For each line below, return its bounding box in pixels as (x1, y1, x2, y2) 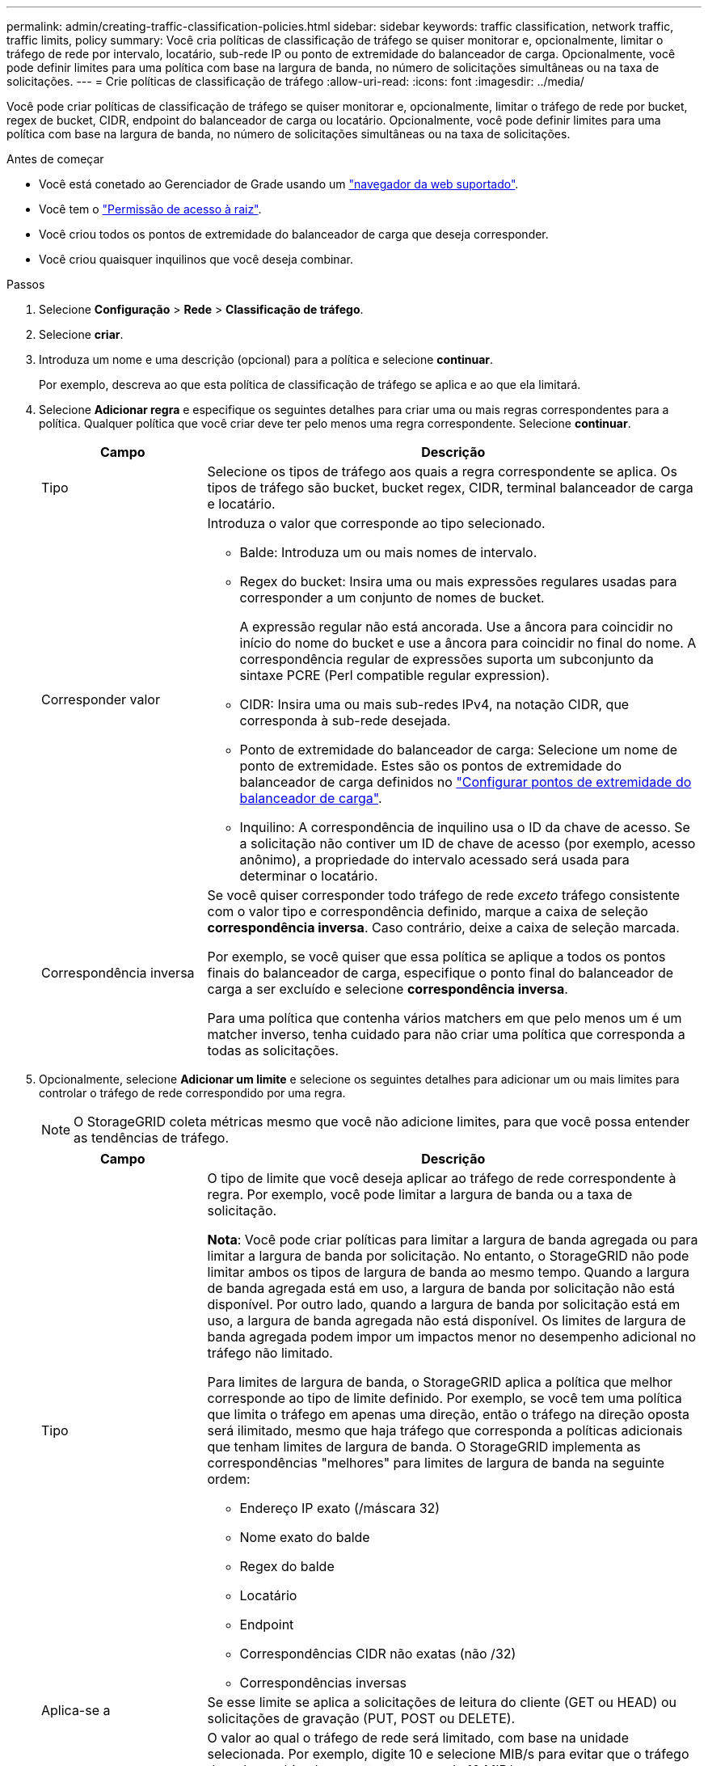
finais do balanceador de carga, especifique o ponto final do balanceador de (207, 965, 674, 981)
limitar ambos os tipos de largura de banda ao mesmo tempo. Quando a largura (207, 1264, 689, 1280)
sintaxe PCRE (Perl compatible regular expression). (239, 667, 550, 683)
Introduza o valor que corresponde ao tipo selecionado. (207, 515, 546, 531)
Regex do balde (239, 1558, 335, 1574)
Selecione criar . (39, 327, 124, 341)
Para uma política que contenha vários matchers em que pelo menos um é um (207, 1010, 682, 1026)
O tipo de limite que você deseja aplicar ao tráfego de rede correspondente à (207, 1170, 676, 1186)
